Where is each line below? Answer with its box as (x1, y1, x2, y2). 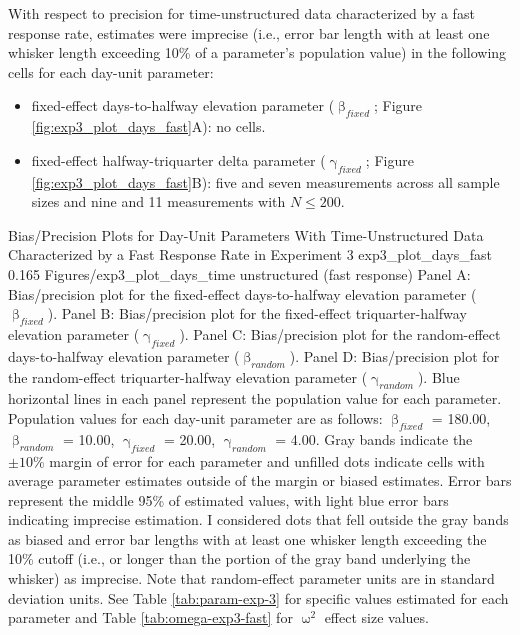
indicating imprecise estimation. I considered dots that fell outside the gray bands (8, 509, 509, 530)
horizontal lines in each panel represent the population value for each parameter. (8, 388, 502, 409)
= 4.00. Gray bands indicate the (275, 428, 473, 449)
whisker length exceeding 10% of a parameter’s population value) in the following (8, 42, 507, 63)
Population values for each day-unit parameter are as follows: (8, 407, 383, 428)
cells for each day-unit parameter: (8, 61, 214, 82)
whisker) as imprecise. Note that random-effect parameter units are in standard (8, 568, 495, 589)
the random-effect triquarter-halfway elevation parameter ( (8, 366, 368, 387)
